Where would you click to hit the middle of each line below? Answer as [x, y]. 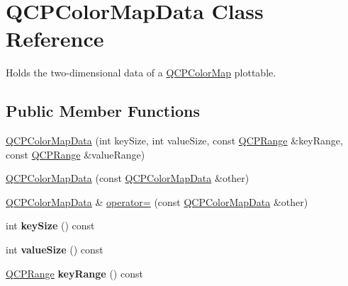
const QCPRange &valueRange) [75, 154]
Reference [55, 39]
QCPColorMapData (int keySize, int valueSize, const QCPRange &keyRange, [174, 141]
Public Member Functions [103, 111]
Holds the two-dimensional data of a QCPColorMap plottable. [141, 73]
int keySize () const [50, 225]
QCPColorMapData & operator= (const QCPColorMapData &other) [157, 201]
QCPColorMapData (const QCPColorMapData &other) [128, 178]
